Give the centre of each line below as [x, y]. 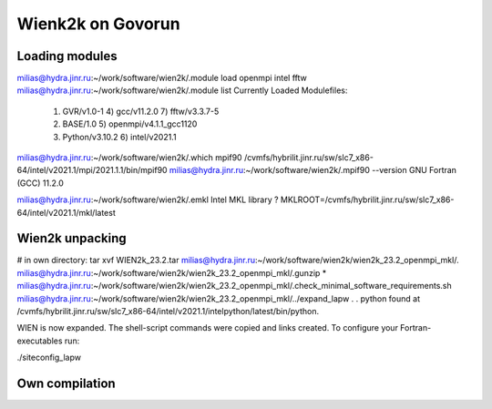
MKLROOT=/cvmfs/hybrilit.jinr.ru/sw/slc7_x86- [367, 199]
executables [40, 341]
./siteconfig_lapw [49, 358]
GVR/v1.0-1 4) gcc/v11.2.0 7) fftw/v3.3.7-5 [141, 111]
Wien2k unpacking [72, 238]
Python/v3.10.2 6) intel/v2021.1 [119, 137]
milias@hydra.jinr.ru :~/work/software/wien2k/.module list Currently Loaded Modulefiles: [182, 90]
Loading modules [67, 56]
